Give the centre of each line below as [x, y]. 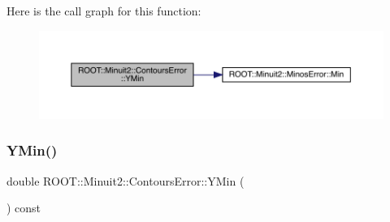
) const [24, 208]
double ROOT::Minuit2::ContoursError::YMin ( [126, 180]
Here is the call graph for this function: [104, 11]
